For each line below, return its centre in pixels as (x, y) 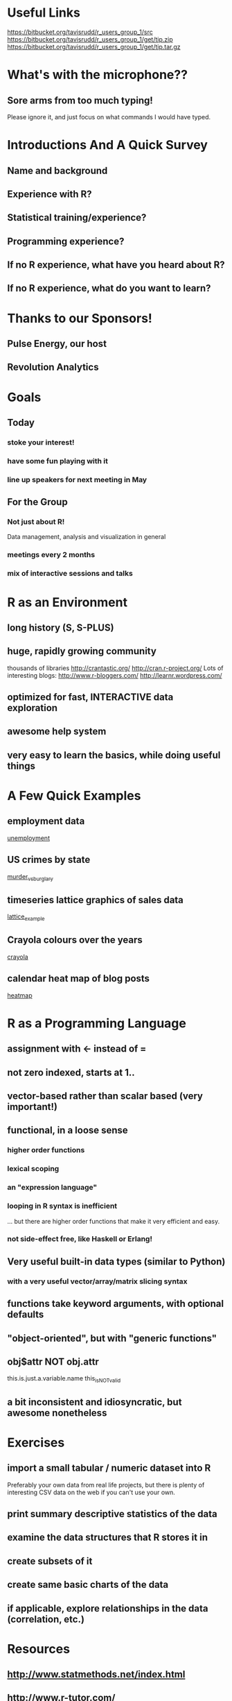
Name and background (57, 170)
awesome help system (57, 732)
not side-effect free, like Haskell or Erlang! (80, 1239)
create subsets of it (50, 1561)
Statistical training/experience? (77, 217)
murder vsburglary (30, 877)
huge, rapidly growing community (82, 651)
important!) (32, 1107)
